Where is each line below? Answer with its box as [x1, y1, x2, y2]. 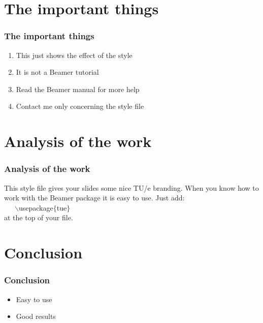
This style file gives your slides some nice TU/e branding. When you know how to [4, 182, 259, 193]
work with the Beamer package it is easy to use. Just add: [4, 192, 185, 203]
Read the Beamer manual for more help [16, 83, 140, 94]
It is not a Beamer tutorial [16, 67, 99, 77]
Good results [16, 311, 56, 321]
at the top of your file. [4, 212, 73, 223]
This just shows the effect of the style [16, 49, 133, 60]
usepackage [18, 202, 53, 213]
